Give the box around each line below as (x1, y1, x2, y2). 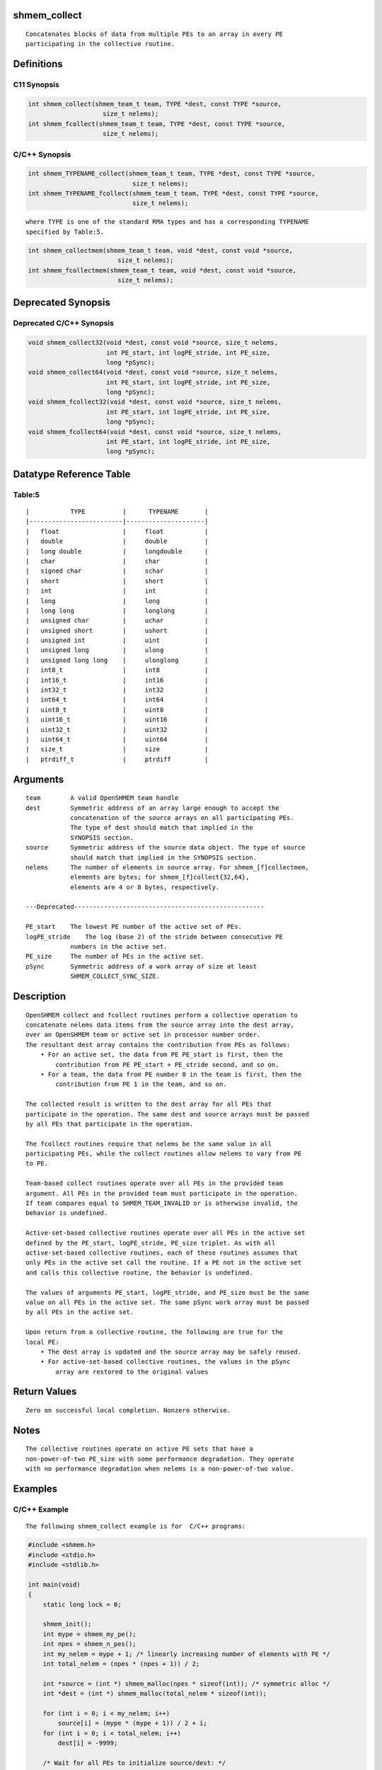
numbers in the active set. (70, 942, 168, 951)
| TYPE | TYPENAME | (25, 508, 209, 515)
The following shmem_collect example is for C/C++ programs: (25, 1522, 246, 1531)
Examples (13, 1483, 58, 1495)
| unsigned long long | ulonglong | (25, 656, 209, 664)
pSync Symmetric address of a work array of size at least (25, 962, 257, 970)
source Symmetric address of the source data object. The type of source (25, 843, 306, 852)
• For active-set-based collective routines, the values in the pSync (40, 1358, 291, 1366)
